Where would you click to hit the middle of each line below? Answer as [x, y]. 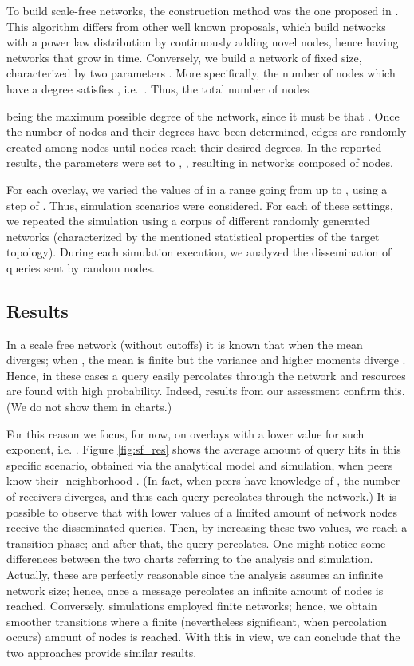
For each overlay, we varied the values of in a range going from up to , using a [197, 189]
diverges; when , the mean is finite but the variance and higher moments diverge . [206, 360]
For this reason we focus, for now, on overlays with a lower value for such [185, 433]
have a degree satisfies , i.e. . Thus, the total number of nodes [158, 88]
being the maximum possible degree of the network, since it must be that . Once [203, 115]
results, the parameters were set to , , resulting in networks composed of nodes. [200, 163]
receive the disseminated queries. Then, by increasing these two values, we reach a [207, 527]
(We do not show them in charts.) [89, 407]
